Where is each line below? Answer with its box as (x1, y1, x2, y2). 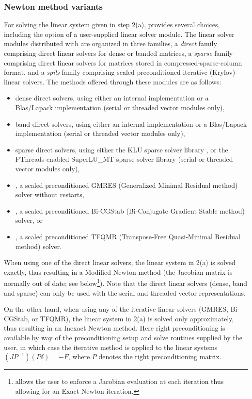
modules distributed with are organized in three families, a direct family (4, 38, 217, 49)
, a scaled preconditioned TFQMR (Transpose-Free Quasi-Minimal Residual (15, 231, 240, 241)
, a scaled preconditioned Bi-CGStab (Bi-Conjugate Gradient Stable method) (15, 205, 245, 216)
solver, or (15, 215, 43, 225)
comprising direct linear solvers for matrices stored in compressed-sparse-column (4, 57, 242, 67)
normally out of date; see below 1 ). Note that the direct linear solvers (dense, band (4, 277, 248, 288)
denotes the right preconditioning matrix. (98, 351, 221, 362)
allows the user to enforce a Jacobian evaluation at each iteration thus (15, 376, 224, 386)
